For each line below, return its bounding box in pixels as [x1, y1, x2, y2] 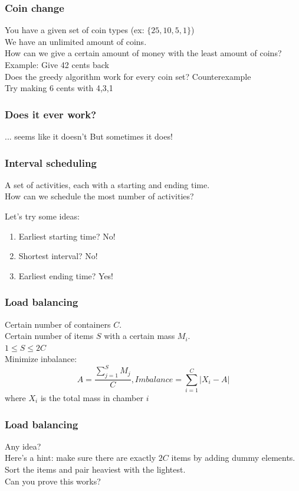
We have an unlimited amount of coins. [5, 35, 147, 47]
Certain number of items [5, 330, 94, 342]
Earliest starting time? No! [18, 230, 116, 242]
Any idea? [5, 440, 41, 452]
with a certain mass [104, 330, 175, 342]
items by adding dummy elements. [171, 451, 295, 464]
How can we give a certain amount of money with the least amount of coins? [5, 47, 282, 59]
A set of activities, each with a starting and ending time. [5, 178, 210, 190]
